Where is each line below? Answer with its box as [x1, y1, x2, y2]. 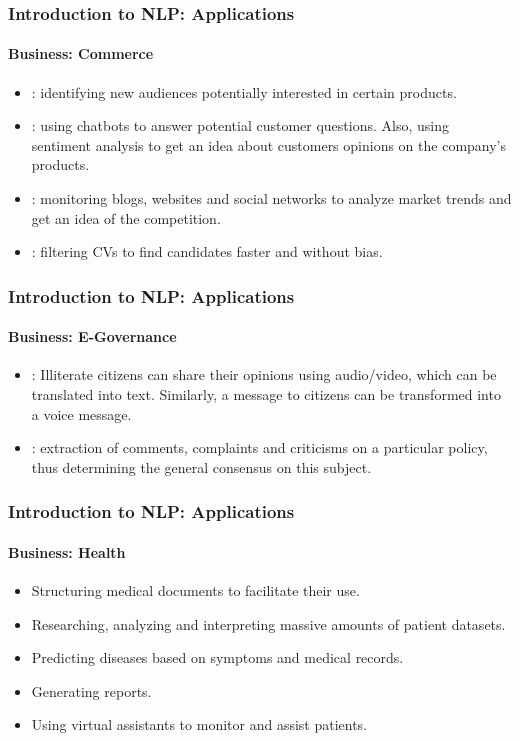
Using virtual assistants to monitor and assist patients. [31, 714, 368, 735]
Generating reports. [31, 680, 152, 701]
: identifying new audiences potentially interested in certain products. [31, 81, 457, 102]
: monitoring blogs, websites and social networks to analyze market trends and [31, 188, 512, 209]
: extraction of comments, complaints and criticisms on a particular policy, [31, 437, 488, 458]
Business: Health [8, 541, 126, 562]
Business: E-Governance [8, 326, 177, 347]
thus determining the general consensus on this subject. [31, 456, 372, 477]
